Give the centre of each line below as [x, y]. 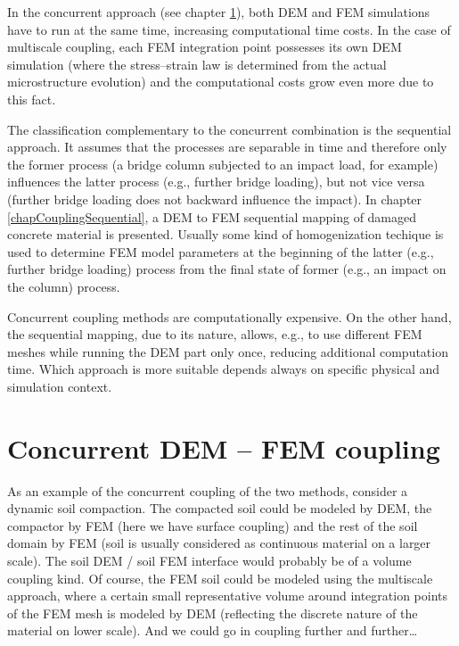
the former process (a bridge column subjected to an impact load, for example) [223, 164]
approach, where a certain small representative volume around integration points [228, 596]
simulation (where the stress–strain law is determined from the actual [197, 64]
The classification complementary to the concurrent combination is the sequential [229, 129]
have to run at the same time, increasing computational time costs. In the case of [229, 29]
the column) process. [64, 286]
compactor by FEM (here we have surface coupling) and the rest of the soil [213, 525]
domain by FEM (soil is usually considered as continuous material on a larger [219, 543]
